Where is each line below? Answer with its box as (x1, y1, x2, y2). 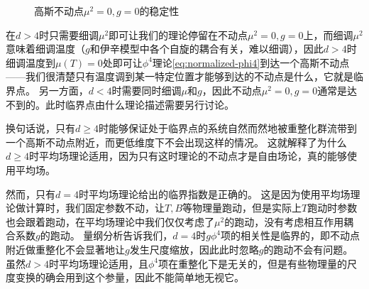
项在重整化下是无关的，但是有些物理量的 (158, 256, 347, 271)
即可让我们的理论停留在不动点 (109, 27, 248, 42)
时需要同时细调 (111, 82, 182, 97)
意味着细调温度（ (6, 41, 85, 56)
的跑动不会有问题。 (263, 241, 353, 256)
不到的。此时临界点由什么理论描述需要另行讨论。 (6, 97, 234, 111)
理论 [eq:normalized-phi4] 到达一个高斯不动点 (152, 55, 350, 70)
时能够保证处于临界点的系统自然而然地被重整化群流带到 (98, 121, 357, 136)
